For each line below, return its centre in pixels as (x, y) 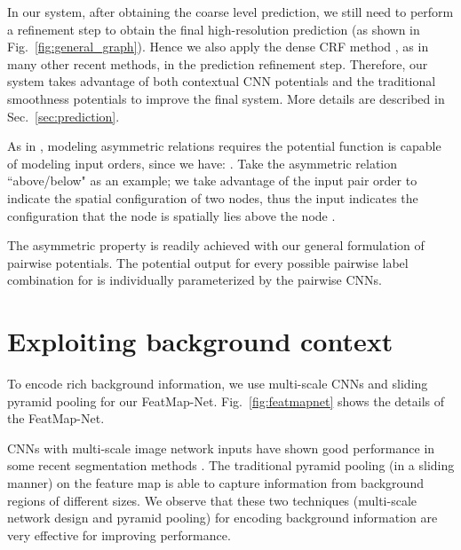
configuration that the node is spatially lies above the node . (171, 215)
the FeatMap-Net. (56, 418)
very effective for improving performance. (119, 534)
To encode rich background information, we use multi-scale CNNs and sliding (218, 384)
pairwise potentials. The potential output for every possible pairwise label (208, 262)
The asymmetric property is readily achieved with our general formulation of (216, 245)
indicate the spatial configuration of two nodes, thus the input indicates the (213, 197)
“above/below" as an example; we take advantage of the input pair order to (212, 181)
